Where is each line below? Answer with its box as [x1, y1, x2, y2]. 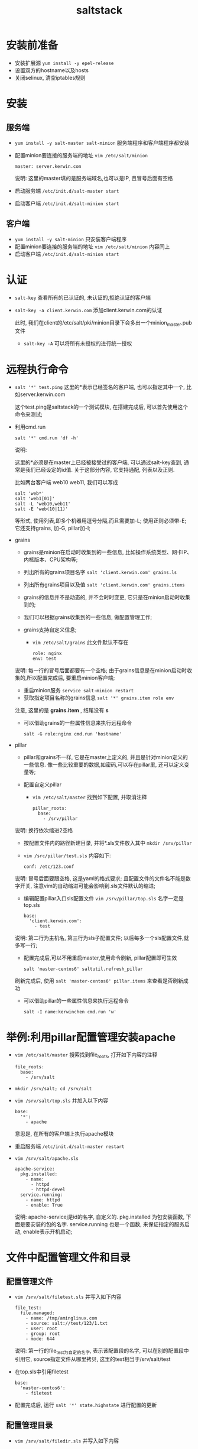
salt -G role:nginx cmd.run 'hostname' [23, 731, 122, 737]
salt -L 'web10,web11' [14, 501, 71, 507]
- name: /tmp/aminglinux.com [25, 1315, 98, 1321]
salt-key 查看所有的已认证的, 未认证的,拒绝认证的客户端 [14, 294, 151, 301]
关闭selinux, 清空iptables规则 [14, 74, 86, 81]
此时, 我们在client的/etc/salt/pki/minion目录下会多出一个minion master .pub [14, 319, 192, 328]
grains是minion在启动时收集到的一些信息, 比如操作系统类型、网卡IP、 [23, 549, 193, 556]
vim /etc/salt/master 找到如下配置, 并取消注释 [32, 793, 147, 801]
